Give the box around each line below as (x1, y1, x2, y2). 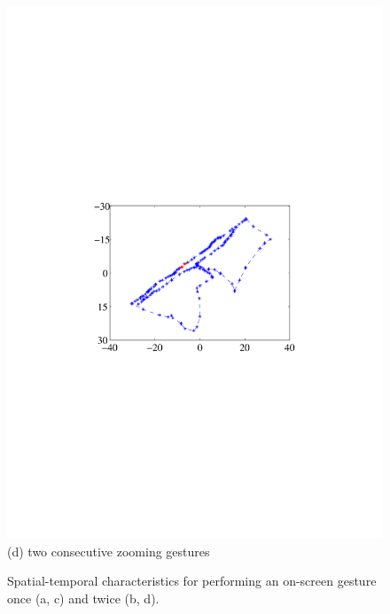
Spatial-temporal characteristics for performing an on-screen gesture (7, 571, 377, 590)
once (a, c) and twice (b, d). (7, 588, 160, 607)
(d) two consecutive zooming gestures (7, 541, 210, 560)
